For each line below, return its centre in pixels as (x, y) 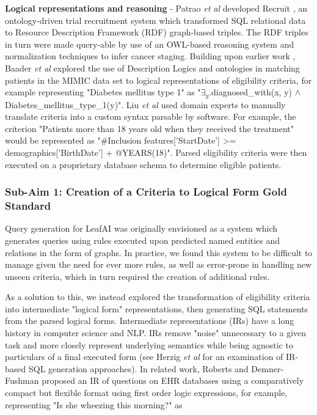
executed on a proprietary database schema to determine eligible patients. (143, 164)
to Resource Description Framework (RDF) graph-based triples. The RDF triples (157, 32)
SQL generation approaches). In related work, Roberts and (138, 368)
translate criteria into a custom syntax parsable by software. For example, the (151, 116)
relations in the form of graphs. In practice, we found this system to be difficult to (159, 252)
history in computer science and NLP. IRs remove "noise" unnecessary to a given (156, 333)
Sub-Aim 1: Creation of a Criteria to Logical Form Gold (146, 192)
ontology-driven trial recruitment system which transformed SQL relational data (155, 20)
